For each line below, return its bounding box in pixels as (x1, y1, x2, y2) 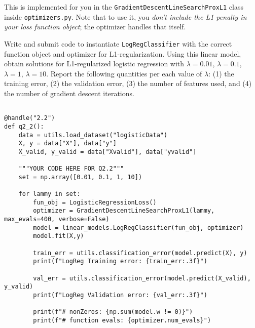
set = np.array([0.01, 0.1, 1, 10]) (18, 173, 142, 181)
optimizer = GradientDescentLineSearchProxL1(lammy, (33, 207, 215, 215)
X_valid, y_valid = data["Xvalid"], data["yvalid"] (18, 148, 197, 155)
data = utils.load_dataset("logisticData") (18, 131, 168, 139)
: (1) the (208, 68, 234, 78)
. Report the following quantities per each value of (46, 68, 202, 78)
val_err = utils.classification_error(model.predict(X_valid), (33, 274, 251, 282)
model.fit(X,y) (33, 232, 84, 240)
